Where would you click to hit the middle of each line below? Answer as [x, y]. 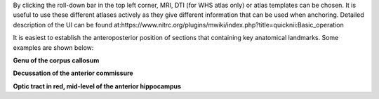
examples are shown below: [53, 47]
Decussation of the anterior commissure [73, 73]
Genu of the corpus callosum [56, 60]
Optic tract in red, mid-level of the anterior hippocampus [97, 86]
